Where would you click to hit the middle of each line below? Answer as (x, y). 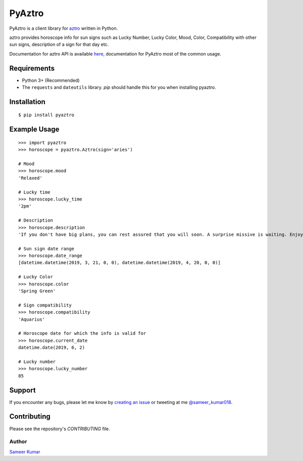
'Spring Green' (37, 291)
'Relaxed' (30, 178)
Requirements (32, 68)
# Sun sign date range (46, 248)
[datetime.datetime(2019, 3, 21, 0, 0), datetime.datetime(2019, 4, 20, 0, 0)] (119, 263)
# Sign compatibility (45, 305)
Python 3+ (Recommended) (51, 80)
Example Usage (34, 130)
